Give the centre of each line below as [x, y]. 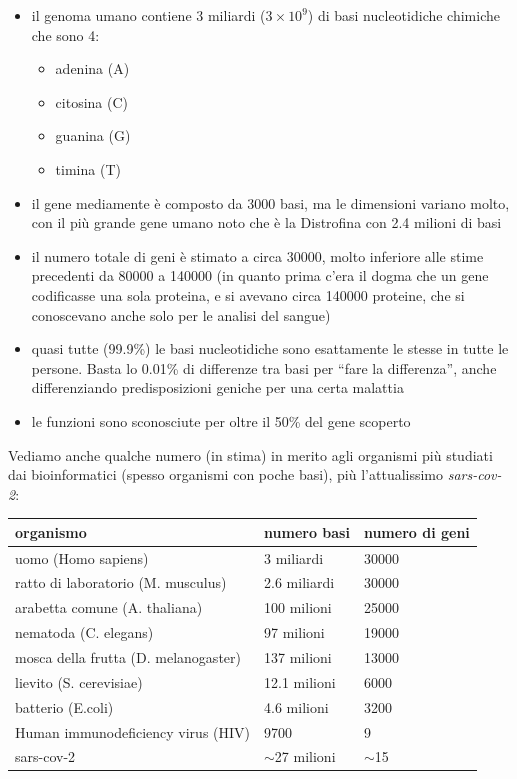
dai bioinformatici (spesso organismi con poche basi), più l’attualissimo [226, 474]
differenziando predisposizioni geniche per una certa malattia [217, 387]
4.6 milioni [296, 706]
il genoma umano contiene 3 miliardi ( [148, 15]
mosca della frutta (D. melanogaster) [128, 657]
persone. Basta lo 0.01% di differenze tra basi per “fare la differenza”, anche [264, 367]
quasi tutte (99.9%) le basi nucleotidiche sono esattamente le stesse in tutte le [270, 348]
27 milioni [305, 756]
